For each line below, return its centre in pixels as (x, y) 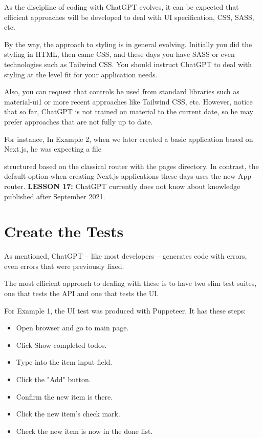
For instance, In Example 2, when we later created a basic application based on (129, 139)
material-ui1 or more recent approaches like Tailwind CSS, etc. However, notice (128, 101)
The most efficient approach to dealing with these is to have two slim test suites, (130, 283)
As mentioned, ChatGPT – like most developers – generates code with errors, (126, 256)
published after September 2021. (55, 196)
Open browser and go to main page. (72, 328)
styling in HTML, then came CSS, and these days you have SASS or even (119, 54)
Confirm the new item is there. (64, 396)
